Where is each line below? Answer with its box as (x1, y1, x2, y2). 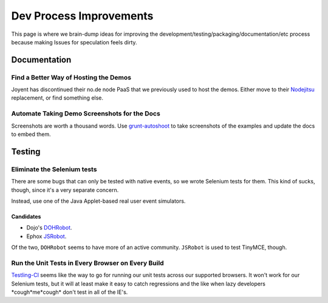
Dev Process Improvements (11, 9, 154, 22)
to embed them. (11, 131, 51, 138)
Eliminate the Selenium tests (11, 165, 97, 173)
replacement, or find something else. (11, 94, 103, 101)
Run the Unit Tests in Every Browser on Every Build (11, 259, 164, 267)
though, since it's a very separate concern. (11, 186, 119, 194)
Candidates (11, 213, 41, 220)
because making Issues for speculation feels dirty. (11, 38, 137, 46)
